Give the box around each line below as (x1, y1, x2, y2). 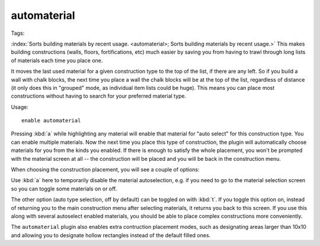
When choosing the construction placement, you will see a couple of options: (11, 166, 200, 173)
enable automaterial (21, 117, 81, 124)
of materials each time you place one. (11, 57, 103, 64)
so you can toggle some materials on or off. (11, 185, 117, 192)
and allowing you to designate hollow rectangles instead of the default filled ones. (11, 231, 211, 239)
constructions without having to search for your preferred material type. (11, 92, 187, 100)
